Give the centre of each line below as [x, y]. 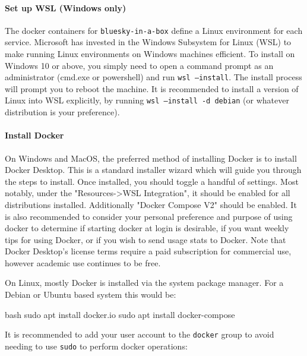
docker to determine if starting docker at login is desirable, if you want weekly [147, 228]
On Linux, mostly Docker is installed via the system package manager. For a [144, 283]
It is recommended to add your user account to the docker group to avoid [140, 334]
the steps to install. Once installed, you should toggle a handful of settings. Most [152, 181]
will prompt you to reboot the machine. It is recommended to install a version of [152, 88]
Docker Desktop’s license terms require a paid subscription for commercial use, [148, 251]
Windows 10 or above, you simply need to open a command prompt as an [139, 65]
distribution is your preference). [62, 112]
